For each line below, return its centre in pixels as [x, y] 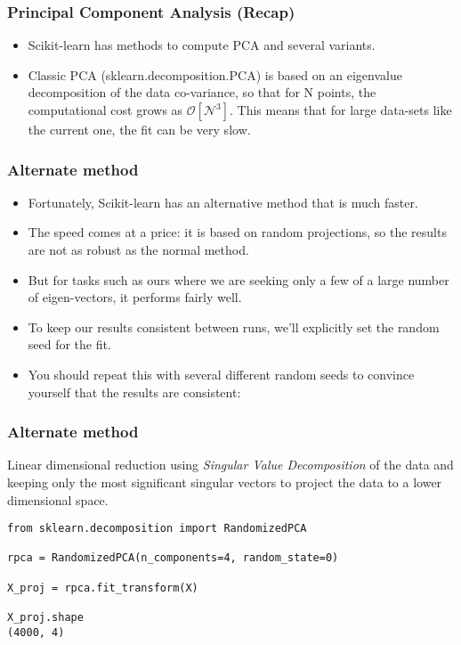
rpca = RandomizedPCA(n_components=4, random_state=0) [173, 558]
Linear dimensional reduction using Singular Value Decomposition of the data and [230, 465]
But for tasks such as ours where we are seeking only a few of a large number [239, 279]
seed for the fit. [69, 344]
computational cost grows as [105, 110]
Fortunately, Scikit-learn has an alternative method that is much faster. [223, 202]
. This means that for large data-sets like [341, 110]
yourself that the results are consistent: [134, 392]
